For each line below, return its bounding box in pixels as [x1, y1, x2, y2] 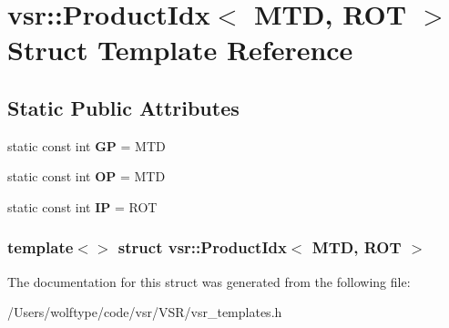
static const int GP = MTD [7, 136, 166, 155]
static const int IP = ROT [7, 197, 158, 216]
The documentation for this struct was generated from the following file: [7, 272, 411, 291]
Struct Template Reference [7, 31, 353, 68]
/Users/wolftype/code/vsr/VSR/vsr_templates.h [7, 302, 282, 322]
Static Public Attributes [7, 93, 240, 121]
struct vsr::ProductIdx [117, 236, 287, 259]
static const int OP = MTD [7, 167, 166, 186]
